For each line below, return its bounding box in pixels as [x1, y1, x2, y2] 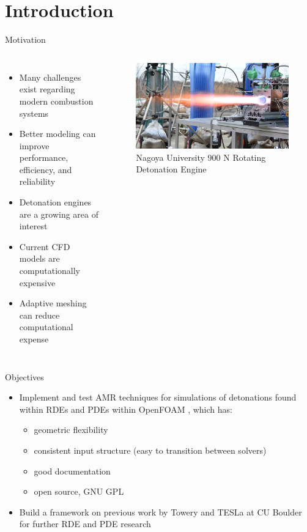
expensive [19, 276, 56, 289]
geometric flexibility [34, 423, 108, 436]
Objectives [5, 370, 44, 383]
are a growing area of [19, 207, 99, 220]
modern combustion [19, 94, 94, 107]
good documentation [34, 464, 111, 477]
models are [19, 252, 60, 265]
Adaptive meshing [19, 297, 87, 309]
